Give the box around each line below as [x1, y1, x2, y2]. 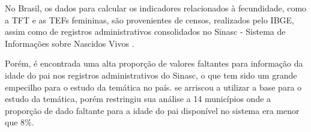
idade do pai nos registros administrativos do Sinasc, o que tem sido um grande [5, 68, 297, 81]
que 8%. [5, 116, 34, 128]
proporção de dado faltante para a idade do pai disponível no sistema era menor [5, 104, 300, 116]
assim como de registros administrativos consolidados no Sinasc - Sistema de [5, 25, 286, 38]
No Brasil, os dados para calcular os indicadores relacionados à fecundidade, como [5, 2, 307, 14]
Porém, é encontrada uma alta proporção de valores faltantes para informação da [5, 57, 303, 70]
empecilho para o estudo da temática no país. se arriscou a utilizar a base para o [5, 80, 302, 93]
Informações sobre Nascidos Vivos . [5, 37, 134, 49]
